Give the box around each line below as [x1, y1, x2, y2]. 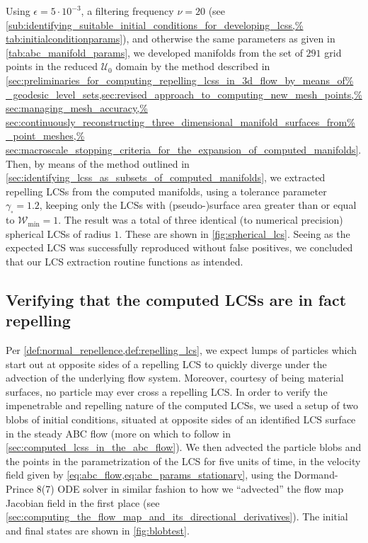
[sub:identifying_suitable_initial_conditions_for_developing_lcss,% [6, 17, 304, 32]
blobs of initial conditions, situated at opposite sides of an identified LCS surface [6, 412, 356, 427]
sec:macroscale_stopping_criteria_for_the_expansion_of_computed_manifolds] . [6, 142, 362, 156]
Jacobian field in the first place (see [6, 495, 160, 510]
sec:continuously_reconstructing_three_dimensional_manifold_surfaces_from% [6, 114, 355, 129]
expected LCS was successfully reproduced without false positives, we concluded [6, 240, 353, 255]
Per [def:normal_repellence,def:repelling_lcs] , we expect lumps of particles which [6, 343, 357, 358]
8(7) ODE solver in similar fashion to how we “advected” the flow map [36, 481, 344, 496]
